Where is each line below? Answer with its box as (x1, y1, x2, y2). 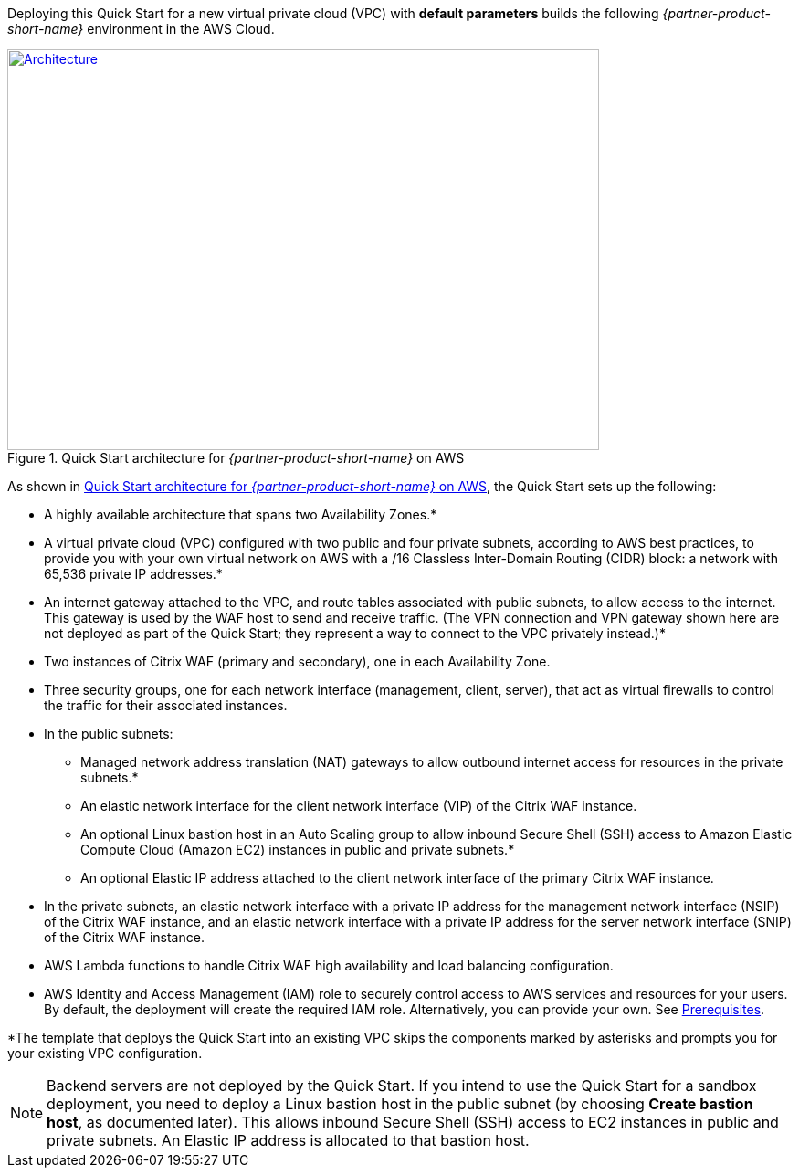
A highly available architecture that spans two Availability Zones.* (44, 507, 437, 522)
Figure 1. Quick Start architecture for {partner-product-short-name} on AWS (7, 450, 465, 466)
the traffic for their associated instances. (44, 698, 288, 713)
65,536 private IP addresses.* (44, 566, 223, 582)
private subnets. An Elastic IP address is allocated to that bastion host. (47, 1131, 530, 1149)
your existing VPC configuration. (7, 1045, 203, 1061)
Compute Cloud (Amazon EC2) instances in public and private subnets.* (80, 842, 515, 857)
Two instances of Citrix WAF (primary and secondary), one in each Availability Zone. (44, 654, 551, 669)
